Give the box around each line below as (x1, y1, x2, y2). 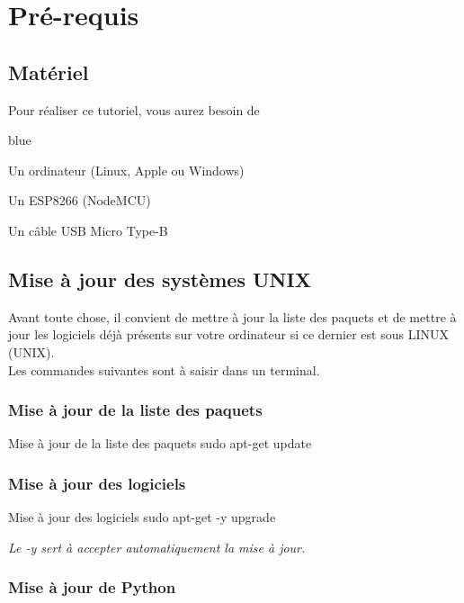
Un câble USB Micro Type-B (8, 220, 168, 239)
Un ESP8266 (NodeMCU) (8, 191, 151, 210)
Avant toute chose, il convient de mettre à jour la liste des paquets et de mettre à (8, 307, 457, 326)
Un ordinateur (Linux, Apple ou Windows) (8, 160, 245, 179)
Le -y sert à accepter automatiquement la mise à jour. (8, 537, 306, 556)
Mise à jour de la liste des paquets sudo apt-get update (8, 434, 312, 453)
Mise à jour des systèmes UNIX (8, 265, 311, 292)
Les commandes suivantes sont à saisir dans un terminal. (8, 360, 320, 379)
